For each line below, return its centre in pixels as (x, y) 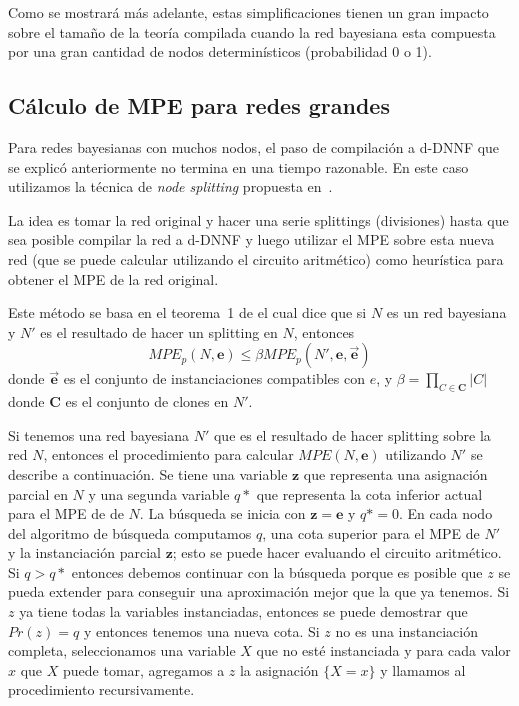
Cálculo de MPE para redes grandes (199, 105)
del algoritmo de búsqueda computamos (130, 532)
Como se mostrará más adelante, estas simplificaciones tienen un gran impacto (248, 12)
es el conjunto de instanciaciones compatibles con (214, 378)
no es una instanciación (407, 630)
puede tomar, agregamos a (143, 669)
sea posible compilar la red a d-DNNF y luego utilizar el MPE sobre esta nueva (251, 239)
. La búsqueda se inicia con (222, 513)
